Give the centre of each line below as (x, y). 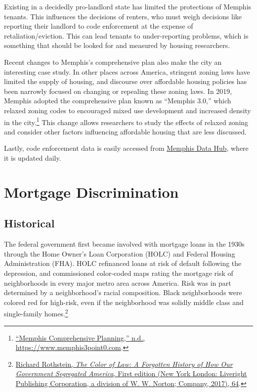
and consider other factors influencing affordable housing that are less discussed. (125, 131)
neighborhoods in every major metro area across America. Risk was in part (118, 283)
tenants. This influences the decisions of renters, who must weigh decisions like (123, 16)
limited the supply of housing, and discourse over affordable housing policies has (126, 81)
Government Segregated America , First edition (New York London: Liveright (131, 373)
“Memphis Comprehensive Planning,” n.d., (80, 337)
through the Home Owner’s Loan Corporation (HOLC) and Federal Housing (120, 253)
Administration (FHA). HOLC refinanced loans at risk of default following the (123, 263)
